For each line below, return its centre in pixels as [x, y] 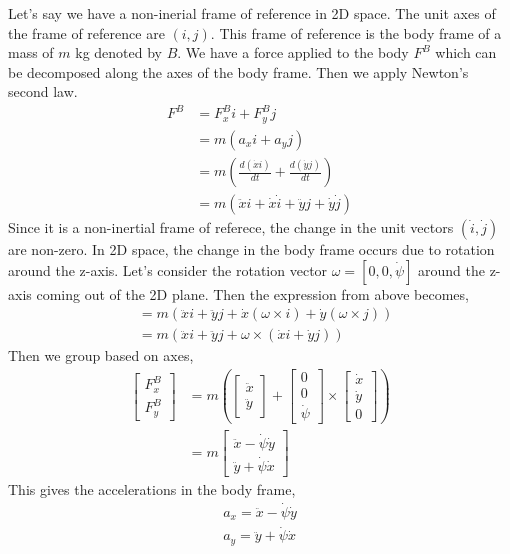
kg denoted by [119, 52]
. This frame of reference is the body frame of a [356, 32]
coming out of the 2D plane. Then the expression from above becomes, [252, 293]
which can [466, 52]
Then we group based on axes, [101, 355]
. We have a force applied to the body [293, 52]
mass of [31, 52]
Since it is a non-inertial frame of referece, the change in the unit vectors [231, 227]
